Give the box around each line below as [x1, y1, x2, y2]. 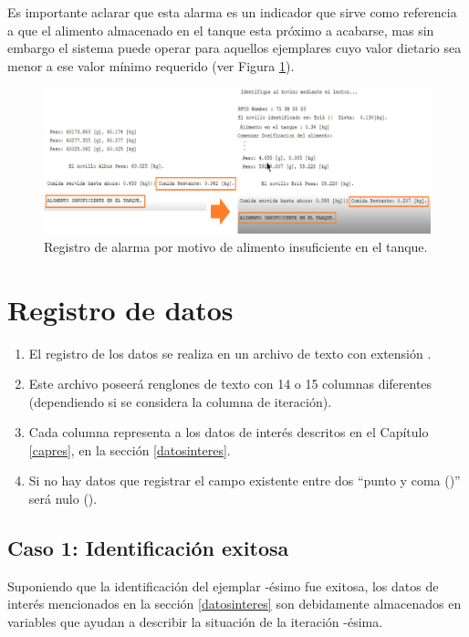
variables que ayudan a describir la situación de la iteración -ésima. [7, 612, 383, 632]
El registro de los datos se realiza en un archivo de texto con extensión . [28, 343, 432, 362]
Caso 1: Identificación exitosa [7, 534, 289, 562]
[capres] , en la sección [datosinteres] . [28, 440, 231, 459]
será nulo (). [28, 489, 98, 508]
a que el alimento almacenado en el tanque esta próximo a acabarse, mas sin [7, 20, 434, 39]
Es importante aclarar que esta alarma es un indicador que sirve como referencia [7, 3, 457, 21]
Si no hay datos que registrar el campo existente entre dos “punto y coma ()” [28, 471, 461, 490]
